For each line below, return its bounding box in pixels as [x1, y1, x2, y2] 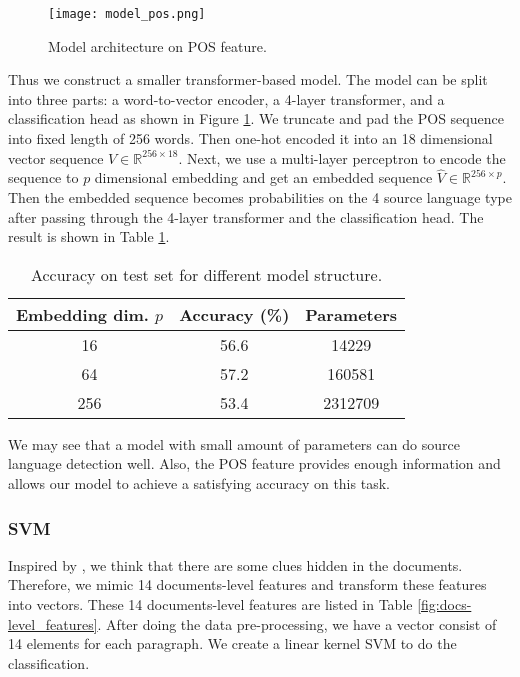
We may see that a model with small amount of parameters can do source [8, 433, 460, 454]
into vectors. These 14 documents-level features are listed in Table [8, 594, 413, 614]
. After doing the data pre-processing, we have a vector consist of [97, 613, 497, 634]
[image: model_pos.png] [48, 7, 206, 21]
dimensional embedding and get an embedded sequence [94, 167, 433, 188]
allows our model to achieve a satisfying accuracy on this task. [8, 473, 390, 493]
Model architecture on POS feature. [48, 35, 267, 56]
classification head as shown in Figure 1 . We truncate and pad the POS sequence [8, 108, 504, 129]
